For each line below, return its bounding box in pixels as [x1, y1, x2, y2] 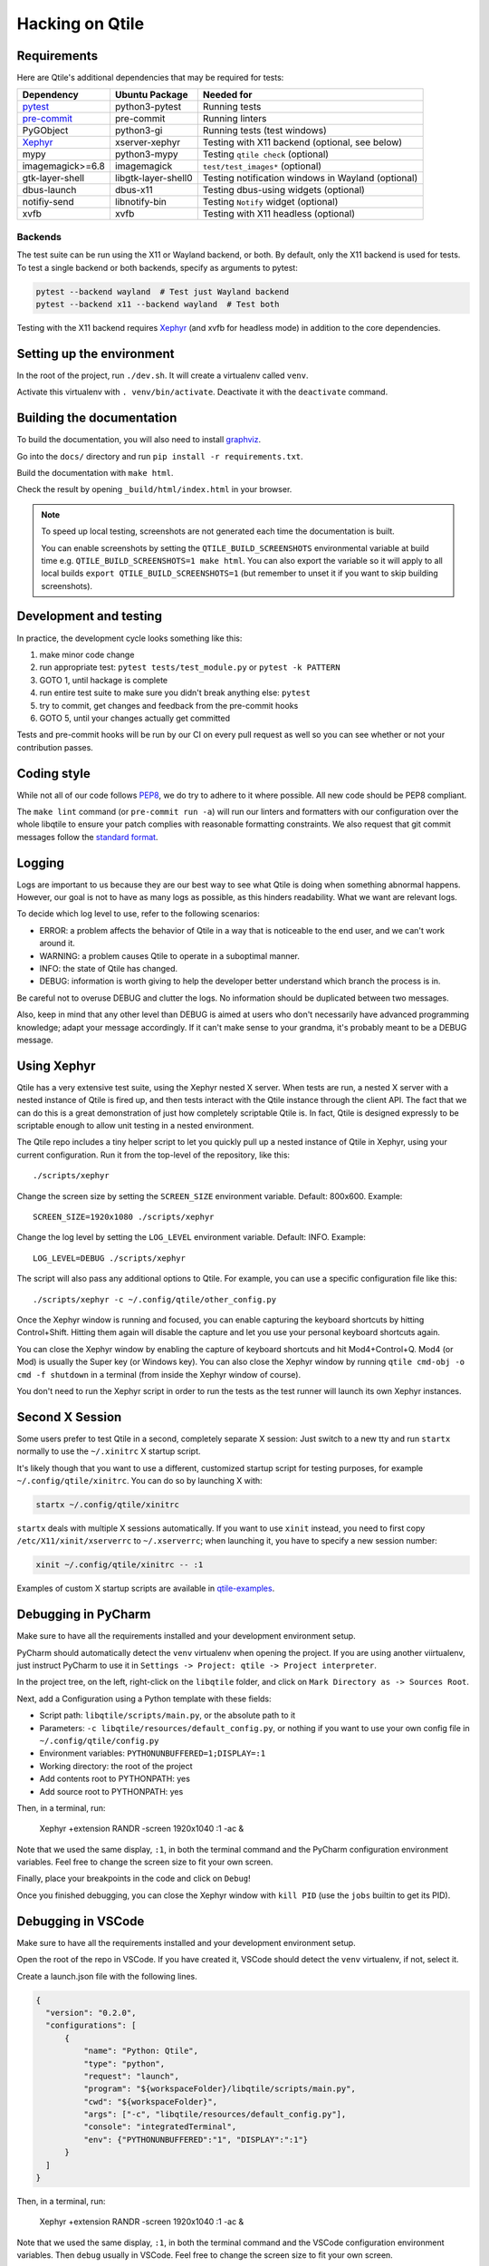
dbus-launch [22, 184, 77, 197]
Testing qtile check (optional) [202, 148, 330, 160]
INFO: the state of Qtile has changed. [39, 964, 178, 974]
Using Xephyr [16, 1058, 96, 1073]
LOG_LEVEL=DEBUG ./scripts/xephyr [33, 1253, 186, 1264]
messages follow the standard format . [16, 831, 158, 842]
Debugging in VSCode [16, 1913, 145, 1929]
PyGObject [22, 124, 69, 137]
